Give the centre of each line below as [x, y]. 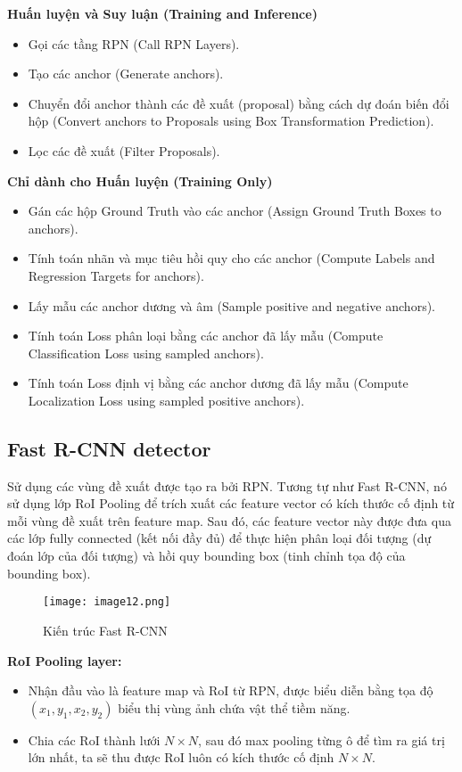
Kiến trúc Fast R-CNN [105, 630]
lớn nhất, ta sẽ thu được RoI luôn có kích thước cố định [181, 757]
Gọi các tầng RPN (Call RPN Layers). [134, 43]
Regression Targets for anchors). [116, 275]
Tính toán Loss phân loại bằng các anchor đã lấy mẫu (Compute [206, 336]
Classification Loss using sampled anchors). [146, 353]
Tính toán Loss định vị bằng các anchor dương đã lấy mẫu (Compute [218, 383]
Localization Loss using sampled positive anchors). [166, 400]
